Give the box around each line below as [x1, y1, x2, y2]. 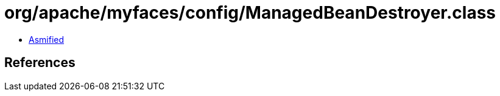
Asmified [29, 34, 65, 45]
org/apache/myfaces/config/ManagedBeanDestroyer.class [4, 2, 496, 23]
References [4, 55, 76, 71]
